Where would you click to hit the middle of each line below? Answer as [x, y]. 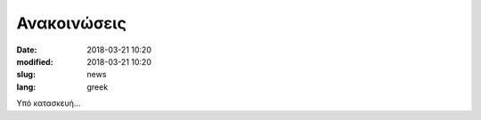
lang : [26, 87]
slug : [26, 75]
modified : [35, 61]
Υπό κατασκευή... [49, 103]
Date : [27, 50]
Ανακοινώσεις [71, 23]
